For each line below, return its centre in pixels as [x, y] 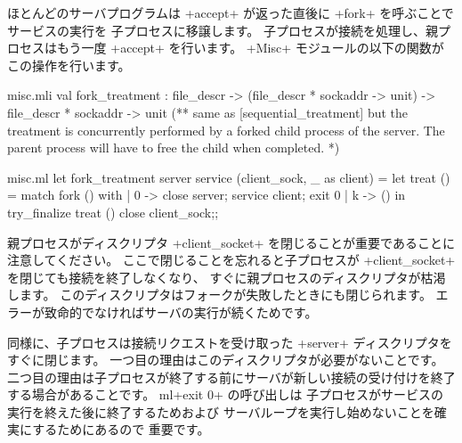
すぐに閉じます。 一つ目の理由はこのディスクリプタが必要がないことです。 [226, 360]
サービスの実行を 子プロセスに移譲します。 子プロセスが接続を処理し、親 [223, 30]
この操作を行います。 [69, 65]
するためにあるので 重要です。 [121, 429]
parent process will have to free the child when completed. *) [174, 148]
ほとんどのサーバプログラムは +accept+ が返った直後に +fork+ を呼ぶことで [231, 12]
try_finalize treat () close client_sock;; [113, 212]
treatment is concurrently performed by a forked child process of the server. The [226, 130]
